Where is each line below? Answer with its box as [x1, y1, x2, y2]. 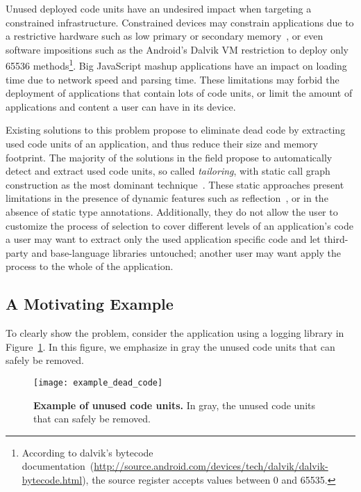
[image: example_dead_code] [33, 377, 163, 388]
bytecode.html [22, 472, 83, 486]
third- [324, 232, 349, 246]
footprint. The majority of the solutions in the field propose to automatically [6, 150, 333, 164]
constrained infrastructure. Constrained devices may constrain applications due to [6, 15, 354, 29]
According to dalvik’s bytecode [22, 445, 153, 459]
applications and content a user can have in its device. [6, 99, 236, 113]
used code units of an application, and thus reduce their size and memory [6, 136, 318, 150]
